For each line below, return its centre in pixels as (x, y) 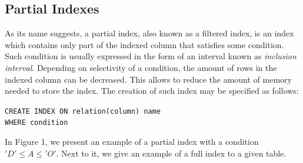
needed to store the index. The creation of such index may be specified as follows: (152, 91)
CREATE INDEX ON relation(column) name (83, 111)
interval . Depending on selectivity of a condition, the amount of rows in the (141, 67)
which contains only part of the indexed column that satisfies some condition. (144, 44)
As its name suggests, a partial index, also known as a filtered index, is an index (149, 33)
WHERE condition (36, 123)
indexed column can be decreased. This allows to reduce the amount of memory (148, 79)
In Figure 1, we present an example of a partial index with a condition (132, 142)
